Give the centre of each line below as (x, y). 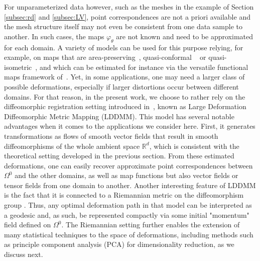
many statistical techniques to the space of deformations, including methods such (129, 234)
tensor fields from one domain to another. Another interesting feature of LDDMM (130, 185)
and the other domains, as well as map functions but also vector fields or (126, 175)
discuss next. (24, 254)
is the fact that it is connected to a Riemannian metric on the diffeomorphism (124, 195)
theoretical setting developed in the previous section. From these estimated (119, 156)
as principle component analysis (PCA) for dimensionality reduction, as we (119, 244)
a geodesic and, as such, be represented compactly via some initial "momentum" (127, 214)
